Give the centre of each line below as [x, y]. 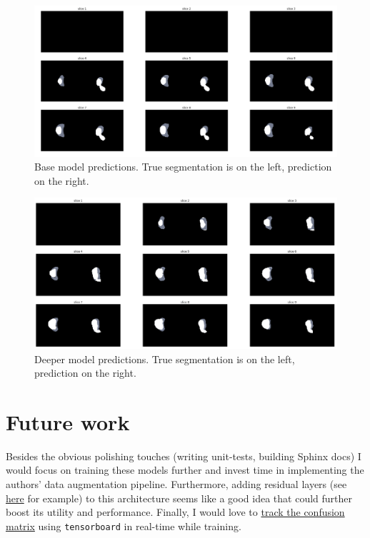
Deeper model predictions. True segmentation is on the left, [165, 359]
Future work [68, 421]
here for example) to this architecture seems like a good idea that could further [179, 498]
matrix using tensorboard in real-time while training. [124, 526]
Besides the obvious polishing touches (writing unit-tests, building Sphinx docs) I [184, 456]
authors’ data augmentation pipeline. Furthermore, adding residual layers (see [176, 484]
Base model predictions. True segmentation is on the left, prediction [183, 167]
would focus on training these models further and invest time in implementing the [185, 470]
